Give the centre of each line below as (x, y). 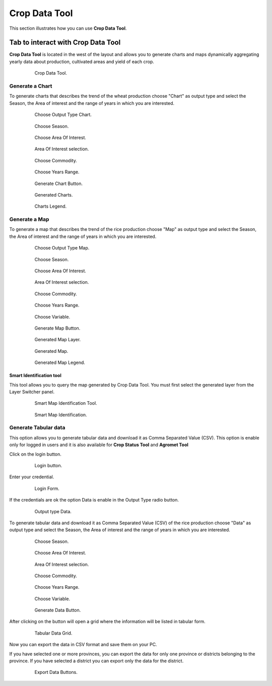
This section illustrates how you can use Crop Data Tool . (68, 28)
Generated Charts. (54, 195)
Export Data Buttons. (56, 672)
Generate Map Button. (57, 328)
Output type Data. (53, 511)
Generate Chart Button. (59, 183)
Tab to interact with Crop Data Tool (65, 43)
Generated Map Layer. (58, 340)
